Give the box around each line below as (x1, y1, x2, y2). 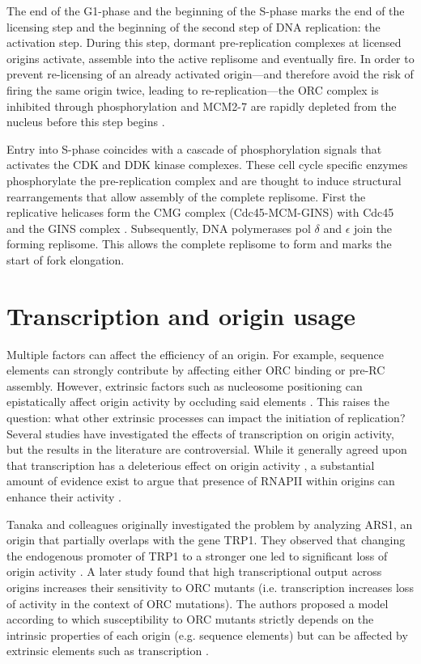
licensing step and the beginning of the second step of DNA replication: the (6, 18, 381, 35)
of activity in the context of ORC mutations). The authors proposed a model (6, 594, 389, 611)
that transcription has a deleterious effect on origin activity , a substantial (6, 456, 375, 473)
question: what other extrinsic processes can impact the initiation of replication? (6, 409, 406, 425)
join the (354, 219, 393, 236)
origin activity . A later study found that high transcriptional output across (6, 563, 382, 580)
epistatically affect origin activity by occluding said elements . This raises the (6, 393, 390, 410)
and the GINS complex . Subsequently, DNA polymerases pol (6, 219, 311, 236)
